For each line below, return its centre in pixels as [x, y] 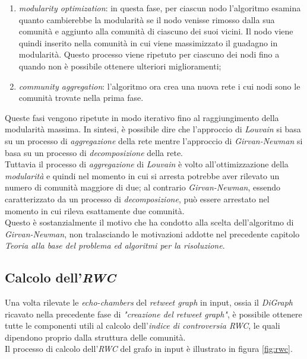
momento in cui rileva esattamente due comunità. [95, 210]
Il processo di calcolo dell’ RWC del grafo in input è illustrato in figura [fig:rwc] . [149, 349]
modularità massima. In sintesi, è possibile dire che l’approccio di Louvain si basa [153, 129]
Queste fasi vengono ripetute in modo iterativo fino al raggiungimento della [142, 117]
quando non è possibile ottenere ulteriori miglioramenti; [120, 66]
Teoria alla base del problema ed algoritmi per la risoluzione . [115, 245]
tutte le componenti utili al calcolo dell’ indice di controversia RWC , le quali [143, 325]
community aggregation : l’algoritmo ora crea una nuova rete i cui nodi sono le [159, 86]
